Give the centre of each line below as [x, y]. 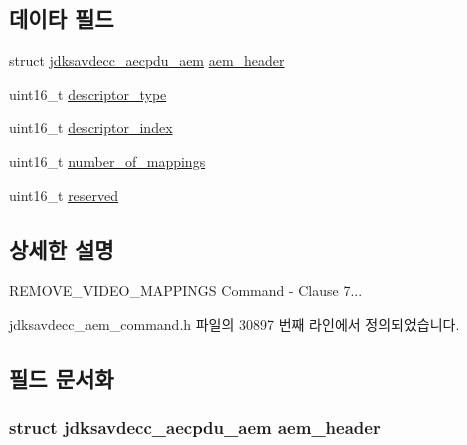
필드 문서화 [61, 377]
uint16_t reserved [64, 194]
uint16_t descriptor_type [88, 93]
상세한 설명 [61, 248]
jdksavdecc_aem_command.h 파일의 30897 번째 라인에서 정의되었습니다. [234, 323]
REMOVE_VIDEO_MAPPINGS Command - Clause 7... [186, 290]
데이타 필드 [61, 18]
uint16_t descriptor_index [91, 127]
